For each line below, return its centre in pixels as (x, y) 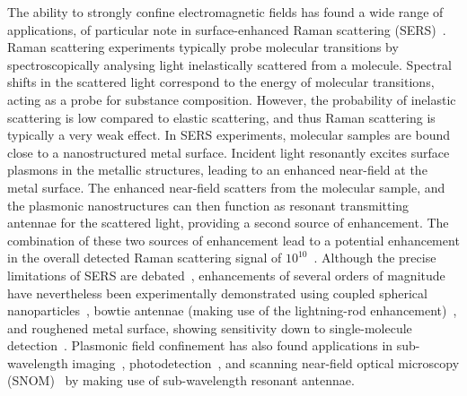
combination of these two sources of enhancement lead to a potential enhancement (233, 240)
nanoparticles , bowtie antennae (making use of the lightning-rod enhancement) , (232, 310)
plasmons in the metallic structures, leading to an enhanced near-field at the (217, 170)
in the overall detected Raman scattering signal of (145, 258)
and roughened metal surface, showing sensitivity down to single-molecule (210, 327)
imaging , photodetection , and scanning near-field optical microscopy (266, 362)
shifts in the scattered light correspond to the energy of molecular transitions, (221, 82)
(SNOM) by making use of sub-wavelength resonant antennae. (181, 380)
